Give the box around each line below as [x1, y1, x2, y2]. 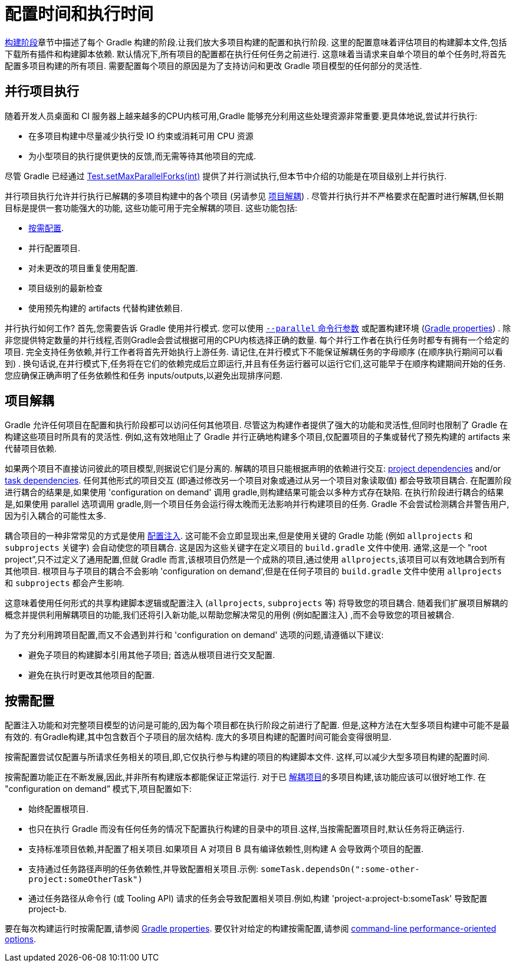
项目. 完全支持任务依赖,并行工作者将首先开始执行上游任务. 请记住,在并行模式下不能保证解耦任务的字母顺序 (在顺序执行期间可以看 [5, 346, 504, 357]
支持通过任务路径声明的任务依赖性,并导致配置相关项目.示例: [28, 864, 259, 874]
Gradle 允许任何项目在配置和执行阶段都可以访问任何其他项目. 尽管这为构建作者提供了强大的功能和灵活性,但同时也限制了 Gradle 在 [5, 420, 508, 430]
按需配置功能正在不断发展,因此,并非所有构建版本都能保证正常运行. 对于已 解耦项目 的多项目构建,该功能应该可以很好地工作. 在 [5, 772, 486, 782]
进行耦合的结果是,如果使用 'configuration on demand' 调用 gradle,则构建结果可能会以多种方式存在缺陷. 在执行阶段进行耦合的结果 [5, 487, 504, 498]
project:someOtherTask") [28, 874, 143, 884]
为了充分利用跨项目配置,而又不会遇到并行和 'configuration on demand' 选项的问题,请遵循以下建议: [5, 630, 384, 640]
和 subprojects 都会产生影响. [5, 578, 124, 588]
